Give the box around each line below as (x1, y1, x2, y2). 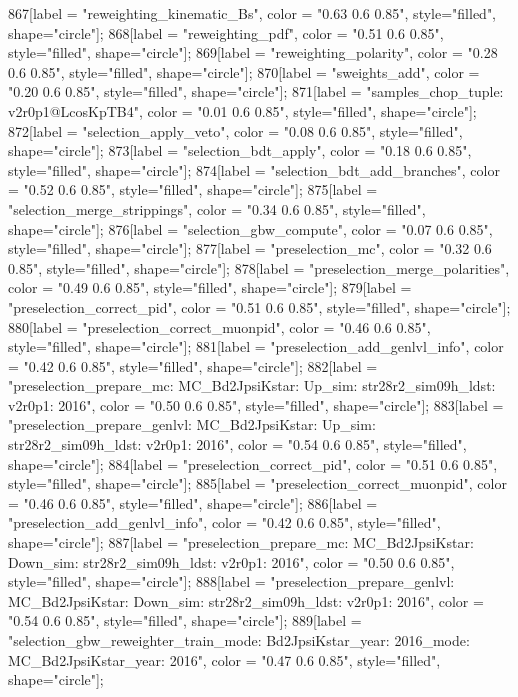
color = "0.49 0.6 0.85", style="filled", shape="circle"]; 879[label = (8, 277, 412, 298)
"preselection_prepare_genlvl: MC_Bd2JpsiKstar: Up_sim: (8, 414, 376, 435)
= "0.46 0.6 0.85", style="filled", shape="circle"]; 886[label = (8, 492, 378, 513)
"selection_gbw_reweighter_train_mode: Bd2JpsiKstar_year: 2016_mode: (8, 630, 470, 650)
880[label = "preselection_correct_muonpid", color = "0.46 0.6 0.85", (8, 316, 431, 337)
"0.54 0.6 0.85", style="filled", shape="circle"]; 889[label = (8, 610, 362, 631)
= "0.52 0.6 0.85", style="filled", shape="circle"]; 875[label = (8, 179, 378, 200)
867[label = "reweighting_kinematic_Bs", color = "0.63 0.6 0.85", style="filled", (8, 3, 497, 23)
